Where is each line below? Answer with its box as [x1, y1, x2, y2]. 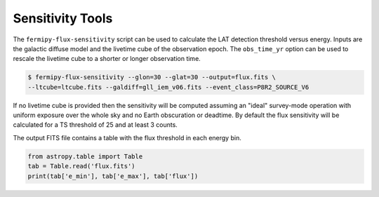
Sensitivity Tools [13, 11, 113, 26]
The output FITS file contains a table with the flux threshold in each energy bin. [13, 133, 241, 142]
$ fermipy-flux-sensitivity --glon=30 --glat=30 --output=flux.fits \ [27, 74, 277, 81]
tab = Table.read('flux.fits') [27, 162, 136, 170]
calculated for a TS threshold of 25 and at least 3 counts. [13, 121, 178, 129]
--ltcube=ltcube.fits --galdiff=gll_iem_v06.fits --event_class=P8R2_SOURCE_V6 [27, 83, 310, 91]
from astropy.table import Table [27, 152, 143, 161]
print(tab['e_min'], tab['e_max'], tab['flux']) [27, 172, 199, 180]
